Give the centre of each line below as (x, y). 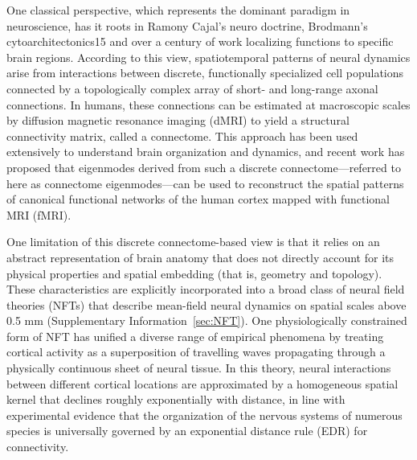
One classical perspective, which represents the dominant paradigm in (178, 10)
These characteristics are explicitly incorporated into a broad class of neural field (206, 289)
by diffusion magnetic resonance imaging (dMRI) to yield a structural (178, 120)
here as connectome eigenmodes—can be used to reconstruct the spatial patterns (205, 183)
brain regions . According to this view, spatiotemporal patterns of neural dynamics (208, 57)
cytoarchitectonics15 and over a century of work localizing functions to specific (200, 41)
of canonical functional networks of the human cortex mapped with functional (198, 199)
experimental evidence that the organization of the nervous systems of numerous (204, 415)
